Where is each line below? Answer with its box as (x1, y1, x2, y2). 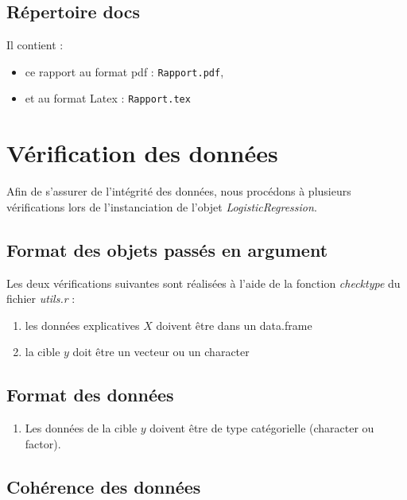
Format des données (6, 382, 174, 407)
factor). (25, 435, 61, 452)
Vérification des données (6, 137, 278, 169)
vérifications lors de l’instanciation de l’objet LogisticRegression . (6, 198, 317, 215)
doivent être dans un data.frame (156, 316, 312, 333)
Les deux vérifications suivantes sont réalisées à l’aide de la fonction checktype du (6, 274, 401, 291)
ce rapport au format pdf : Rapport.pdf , (25, 63, 224, 79)
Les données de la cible (25, 420, 138, 436)
